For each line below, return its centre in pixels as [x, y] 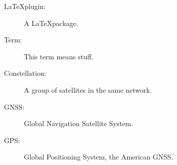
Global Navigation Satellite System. [79, 123]
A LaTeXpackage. [51, 23]
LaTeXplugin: [25, 6]
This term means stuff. [59, 56]
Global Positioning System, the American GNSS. [99, 157]
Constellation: [25, 73]
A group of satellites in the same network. [88, 89]
